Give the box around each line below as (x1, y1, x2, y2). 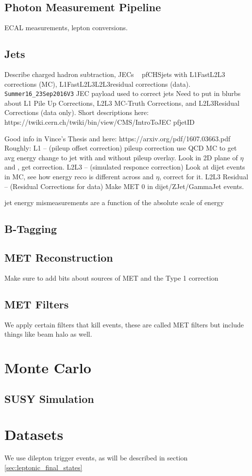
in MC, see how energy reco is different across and (4, 171, 154, 181)
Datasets (4, 424, 64, 444)
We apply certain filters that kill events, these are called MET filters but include (4, 319, 244, 329)
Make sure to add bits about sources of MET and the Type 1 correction (4, 272, 218, 283)
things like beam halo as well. (4, 329, 92, 339)
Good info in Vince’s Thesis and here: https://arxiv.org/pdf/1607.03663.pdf (4, 133, 231, 143)
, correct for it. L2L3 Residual (159, 171, 249, 181)
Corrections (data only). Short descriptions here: (4, 107, 149, 117)
